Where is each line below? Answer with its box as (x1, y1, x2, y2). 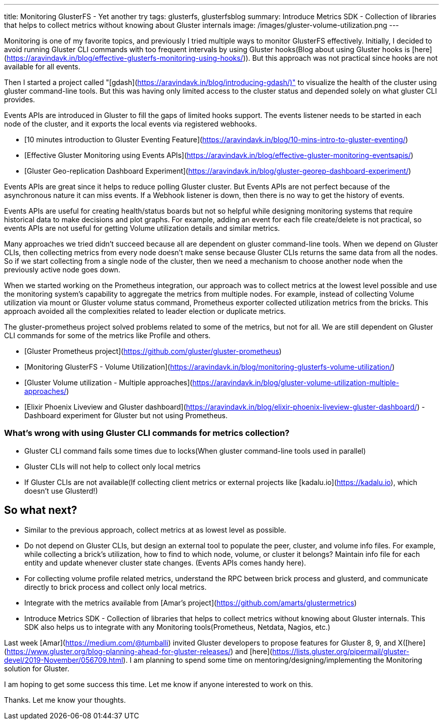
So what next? (4, 504, 77, 517)
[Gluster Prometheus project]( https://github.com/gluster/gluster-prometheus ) (24, 347, 282, 355)
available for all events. (4, 62, 80, 71)
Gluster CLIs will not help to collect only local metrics (24, 462, 201, 471)
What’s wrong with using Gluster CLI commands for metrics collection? (4, 428, 290, 438)
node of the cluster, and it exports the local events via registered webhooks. (4, 119, 257, 128)
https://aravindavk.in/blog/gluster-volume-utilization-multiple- (192, 378, 400, 387)
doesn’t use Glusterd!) (24, 486, 98, 495)
